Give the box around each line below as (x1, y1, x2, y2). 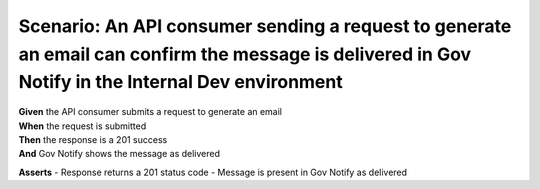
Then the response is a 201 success (18, 133, 168, 145)
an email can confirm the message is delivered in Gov (18, 43, 472, 65)
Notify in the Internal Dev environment (18, 71, 344, 94)
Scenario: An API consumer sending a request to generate (18, 15, 512, 37)
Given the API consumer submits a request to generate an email (18, 106, 283, 118)
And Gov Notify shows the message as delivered (18, 148, 220, 160)
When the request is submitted (18, 120, 147, 132)
